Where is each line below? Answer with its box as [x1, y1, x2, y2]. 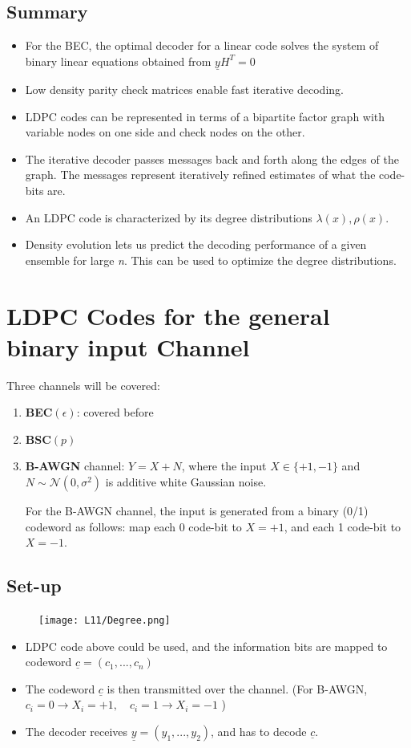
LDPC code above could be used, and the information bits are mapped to [25, 637, 388, 654]
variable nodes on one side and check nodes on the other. [25, 124, 305, 140]
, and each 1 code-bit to [284, 518, 401, 535]
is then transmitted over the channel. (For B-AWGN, [107, 680, 368, 697]
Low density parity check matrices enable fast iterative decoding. [25, 81, 344, 98]
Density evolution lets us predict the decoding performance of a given [25, 236, 367, 253]
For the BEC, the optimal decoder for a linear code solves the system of [25, 37, 379, 54]
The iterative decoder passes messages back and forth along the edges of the [25, 150, 399, 167]
